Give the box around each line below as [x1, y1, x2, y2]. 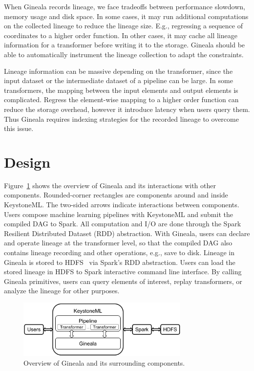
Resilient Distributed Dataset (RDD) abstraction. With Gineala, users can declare [4, 228, 250, 238]
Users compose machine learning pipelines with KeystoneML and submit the [4, 209, 233, 219]
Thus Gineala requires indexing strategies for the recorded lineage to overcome [4, 113, 239, 124]
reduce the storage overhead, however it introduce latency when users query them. [4, 104, 250, 114]
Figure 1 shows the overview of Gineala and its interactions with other [4, 180, 216, 190]
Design [4, 152, 51, 172]
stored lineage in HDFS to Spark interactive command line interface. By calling [4, 266, 242, 277]
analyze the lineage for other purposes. [4, 285, 120, 296]
